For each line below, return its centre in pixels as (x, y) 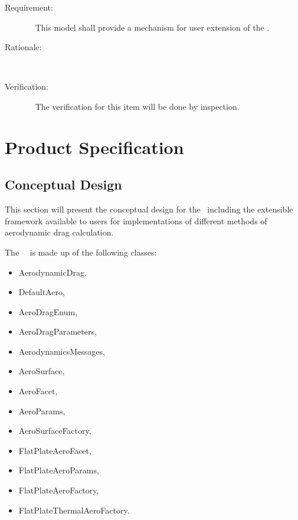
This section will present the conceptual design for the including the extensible (149, 209)
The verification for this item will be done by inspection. (137, 106)
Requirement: (29, 7)
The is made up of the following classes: (81, 252)
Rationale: (23, 47)
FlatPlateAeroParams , (59, 470)
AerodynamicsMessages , (62, 351)
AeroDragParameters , (58, 331)
